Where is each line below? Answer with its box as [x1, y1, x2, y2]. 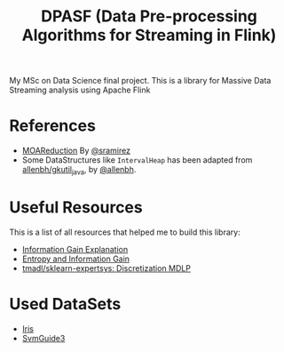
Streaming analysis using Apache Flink [9, 84, 151, 95]
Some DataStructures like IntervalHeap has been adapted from [21, 155, 253, 165]
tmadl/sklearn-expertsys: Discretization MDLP [21, 262, 191, 273]
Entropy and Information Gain [21, 253, 130, 264]
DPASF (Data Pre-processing [41, 6, 257, 27]
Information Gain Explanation [21, 244, 129, 254]
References [9, 116, 96, 136]
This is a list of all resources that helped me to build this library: [9, 227, 241, 237]
